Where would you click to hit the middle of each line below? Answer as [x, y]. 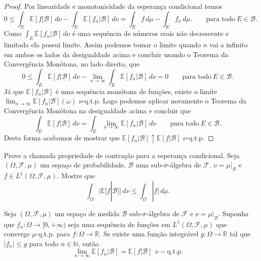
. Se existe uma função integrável [149, 234]
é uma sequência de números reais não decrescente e [151, 33]
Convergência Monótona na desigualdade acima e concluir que [98, 110]
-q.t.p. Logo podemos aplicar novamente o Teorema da [164, 101]
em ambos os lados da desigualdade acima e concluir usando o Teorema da [116, 54]
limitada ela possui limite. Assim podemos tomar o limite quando [102, 45]
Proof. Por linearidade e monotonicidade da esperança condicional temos [113, 6]
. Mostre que [76, 176]
